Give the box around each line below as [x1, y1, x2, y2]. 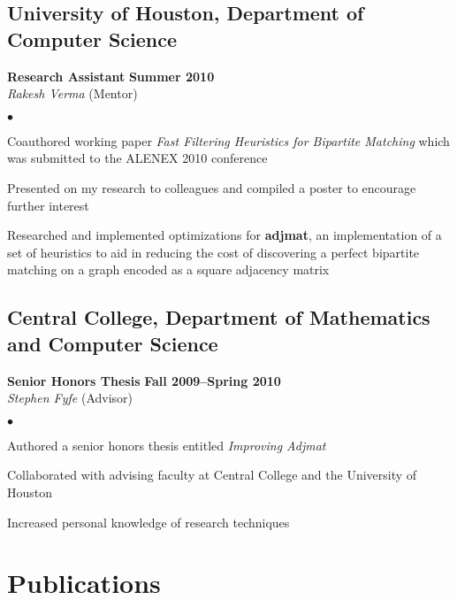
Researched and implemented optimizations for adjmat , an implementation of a [7, 226, 442, 244]
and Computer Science [7, 329, 218, 357]
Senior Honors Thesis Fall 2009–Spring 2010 [7, 371, 281, 389]
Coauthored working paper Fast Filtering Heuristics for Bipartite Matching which [7, 131, 450, 150]
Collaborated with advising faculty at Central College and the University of [7, 465, 417, 484]
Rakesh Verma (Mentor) [7, 84, 138, 103]
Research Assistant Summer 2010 [7, 66, 215, 85]
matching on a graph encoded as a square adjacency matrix [7, 260, 330, 279]
